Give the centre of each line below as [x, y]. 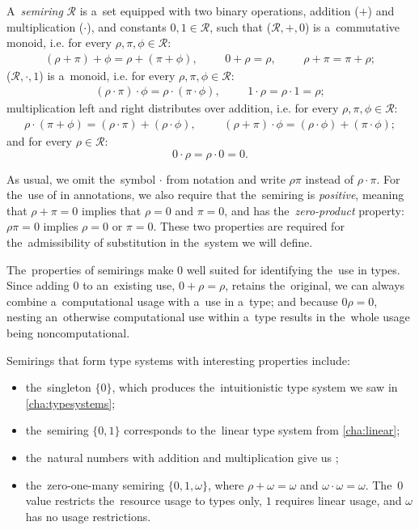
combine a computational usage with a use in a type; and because [172, 301]
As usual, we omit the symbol [81, 178]
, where [226, 484]
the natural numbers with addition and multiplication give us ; [182, 457]
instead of [330, 178]
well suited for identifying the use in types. [293, 269]
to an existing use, [129, 285]
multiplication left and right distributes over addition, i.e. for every [173, 108]
